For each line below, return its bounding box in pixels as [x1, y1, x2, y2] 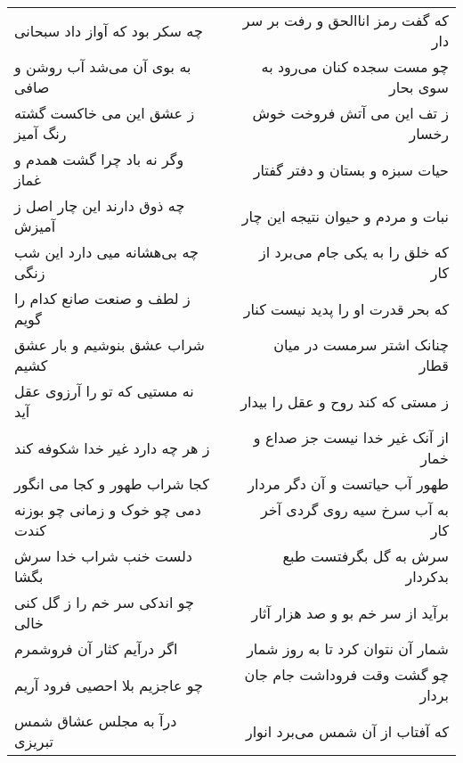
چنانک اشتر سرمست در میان [273, 334, 449, 355]
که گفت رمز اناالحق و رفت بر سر [242, 10, 449, 30]
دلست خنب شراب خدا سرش [14, 546, 192, 566]
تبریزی [14, 731, 53, 751]
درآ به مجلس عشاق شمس [14, 710, 177, 731]
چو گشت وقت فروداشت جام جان [244, 664, 449, 685]
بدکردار [405, 566, 449, 587]
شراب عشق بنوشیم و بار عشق [14, 334, 205, 355]
